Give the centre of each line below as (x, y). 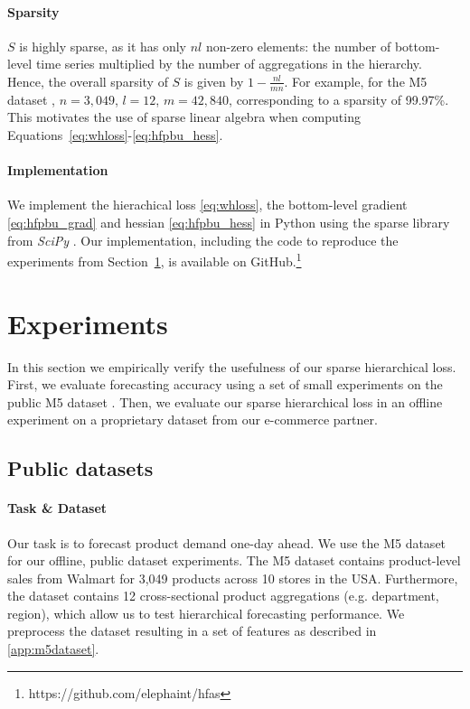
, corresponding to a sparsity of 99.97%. (339, 99)
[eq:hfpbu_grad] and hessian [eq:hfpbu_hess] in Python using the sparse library (229, 222)
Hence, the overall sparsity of (88, 81)
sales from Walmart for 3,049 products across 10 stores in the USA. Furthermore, (233, 578)
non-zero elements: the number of (298, 46)
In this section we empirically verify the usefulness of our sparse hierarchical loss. (232, 366)
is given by (214, 81)
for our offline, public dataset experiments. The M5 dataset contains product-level (234, 560)
